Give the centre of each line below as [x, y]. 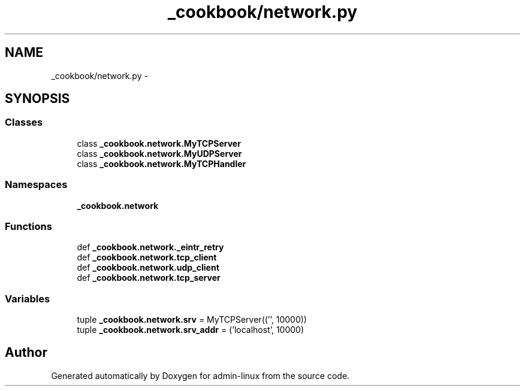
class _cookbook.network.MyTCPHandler [162, 163]
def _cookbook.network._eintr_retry [150, 247]
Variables [28, 298]
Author [26, 353]
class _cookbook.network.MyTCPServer [159, 143]
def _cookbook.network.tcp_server [149, 278]
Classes [24, 122]
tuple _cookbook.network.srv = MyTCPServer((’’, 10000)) [192, 320]
